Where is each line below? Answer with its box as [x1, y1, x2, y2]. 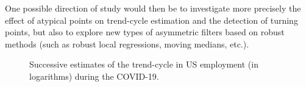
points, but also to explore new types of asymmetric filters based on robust [5, 26, 285, 38]
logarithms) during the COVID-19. [29, 69, 159, 82]
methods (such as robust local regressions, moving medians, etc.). [5, 37, 249, 50]
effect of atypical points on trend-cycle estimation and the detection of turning [5, 13, 298, 26]
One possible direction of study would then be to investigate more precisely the [5, 2, 301, 14]
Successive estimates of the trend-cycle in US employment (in [29, 58, 258, 71]
